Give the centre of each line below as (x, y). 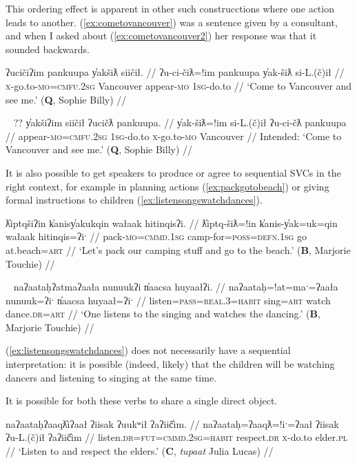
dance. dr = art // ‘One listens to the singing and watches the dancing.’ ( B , (163, 314)
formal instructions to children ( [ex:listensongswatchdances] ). (134, 200)
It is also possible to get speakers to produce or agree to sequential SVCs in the (173, 172)
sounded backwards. (48, 49)
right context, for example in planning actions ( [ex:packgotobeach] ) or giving (167, 186)
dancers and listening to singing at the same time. (111, 377)
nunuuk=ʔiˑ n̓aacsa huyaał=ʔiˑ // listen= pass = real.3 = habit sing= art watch (168, 300)
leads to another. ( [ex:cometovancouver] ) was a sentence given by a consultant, (172, 22)
